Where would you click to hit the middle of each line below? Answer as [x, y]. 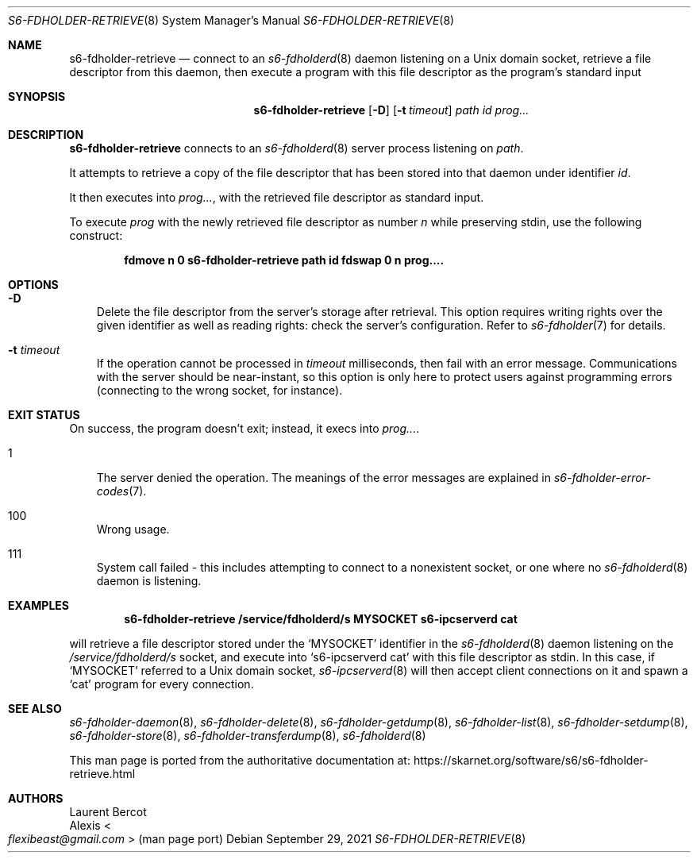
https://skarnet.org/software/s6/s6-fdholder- [531, 760]
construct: [96, 235]
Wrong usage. [133, 529]
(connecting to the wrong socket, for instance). [219, 390]
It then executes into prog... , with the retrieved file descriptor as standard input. [277, 197]
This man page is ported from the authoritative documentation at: [240, 760]
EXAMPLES [39, 605]
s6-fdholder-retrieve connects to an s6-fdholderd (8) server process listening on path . [297, 148]
